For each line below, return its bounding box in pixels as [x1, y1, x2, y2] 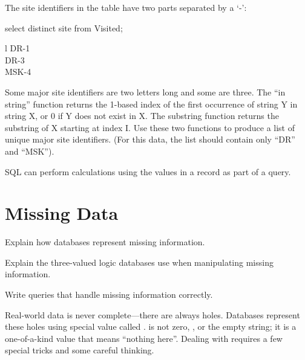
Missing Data [5, 201, 119, 225]
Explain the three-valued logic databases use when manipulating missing [5, 256, 274, 268]
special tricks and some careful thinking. [5, 344, 154, 356]
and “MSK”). [5, 144, 54, 157]
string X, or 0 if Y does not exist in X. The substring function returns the [5, 109, 279, 122]
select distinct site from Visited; [5, 21, 123, 34]
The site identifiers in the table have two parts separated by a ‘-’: [5, 1, 247, 13]
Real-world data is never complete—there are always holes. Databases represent [5, 308, 300, 321]
